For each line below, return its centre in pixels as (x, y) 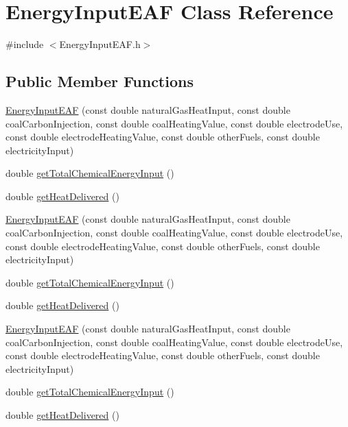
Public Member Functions (100, 81)
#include (25, 44)
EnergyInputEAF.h (100, 44)
